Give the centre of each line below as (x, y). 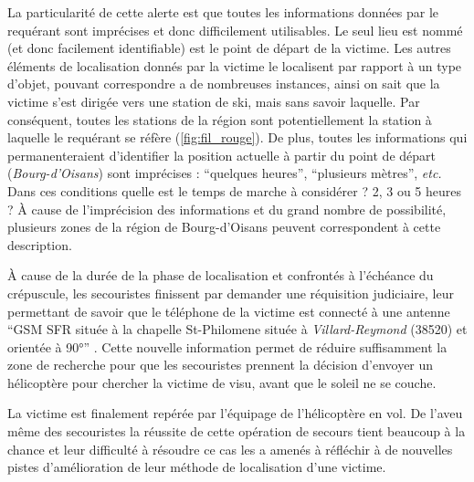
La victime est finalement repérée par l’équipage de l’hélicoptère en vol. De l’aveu (235, 413)
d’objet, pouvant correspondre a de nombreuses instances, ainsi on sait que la (224, 84)
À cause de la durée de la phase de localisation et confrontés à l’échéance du (221, 275)
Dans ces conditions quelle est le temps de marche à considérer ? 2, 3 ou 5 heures (235, 190)
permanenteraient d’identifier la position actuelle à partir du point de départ (221, 155)
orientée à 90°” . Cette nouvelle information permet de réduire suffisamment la (227, 346)
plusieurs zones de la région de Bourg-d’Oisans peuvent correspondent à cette (224, 227)
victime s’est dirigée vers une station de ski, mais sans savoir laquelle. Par (214, 101)
